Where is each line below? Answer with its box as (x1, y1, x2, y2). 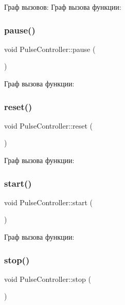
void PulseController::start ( (4, 196, 93, 207)
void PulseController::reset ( (4, 120, 93, 131)
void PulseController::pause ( (4, 43, 96, 54)
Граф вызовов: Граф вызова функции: (4, 2, 121, 12)
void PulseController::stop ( (4, 273, 91, 284)
